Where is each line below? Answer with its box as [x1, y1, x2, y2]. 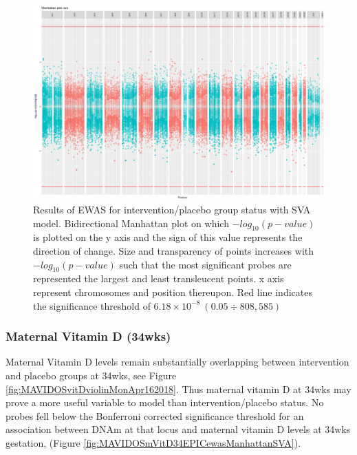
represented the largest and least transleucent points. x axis [33, 271, 284, 286]
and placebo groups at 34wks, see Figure [6, 368, 177, 382]
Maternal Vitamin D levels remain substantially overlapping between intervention [6, 355, 349, 369]
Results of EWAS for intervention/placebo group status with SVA [33, 202, 311, 216]
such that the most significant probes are [119, 257, 292, 271]
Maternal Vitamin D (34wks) [6, 328, 171, 345]
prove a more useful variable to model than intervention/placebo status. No [6, 395, 324, 410]
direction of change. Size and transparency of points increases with [33, 243, 314, 257]
